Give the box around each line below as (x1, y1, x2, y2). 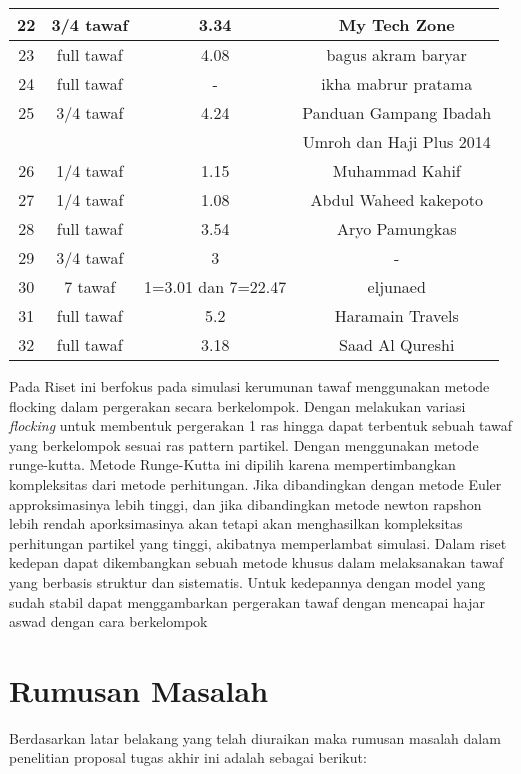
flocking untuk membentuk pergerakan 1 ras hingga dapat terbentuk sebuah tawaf (9, 415, 513, 436)
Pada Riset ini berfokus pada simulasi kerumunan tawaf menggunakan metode (9, 376, 490, 396)
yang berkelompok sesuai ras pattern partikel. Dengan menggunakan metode (9, 434, 479, 455)
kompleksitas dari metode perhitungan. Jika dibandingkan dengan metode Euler (9, 473, 502, 494)
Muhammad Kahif (332, 159, 461, 182)
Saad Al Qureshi (339, 333, 455, 356)
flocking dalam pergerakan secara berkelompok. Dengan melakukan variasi (9, 395, 466, 416)
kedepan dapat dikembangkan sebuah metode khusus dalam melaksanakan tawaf (9, 552, 504, 573)
